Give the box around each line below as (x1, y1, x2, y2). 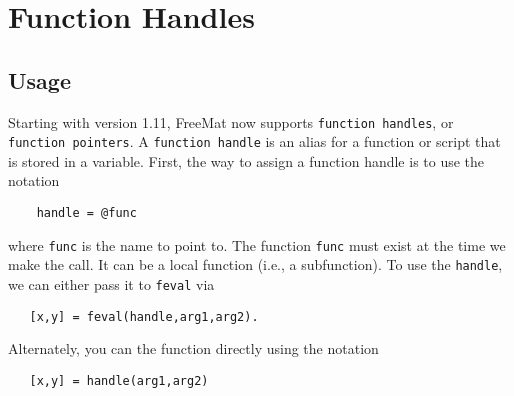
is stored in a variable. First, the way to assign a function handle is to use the (8, 150, 485, 171)
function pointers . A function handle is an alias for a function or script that (8, 131, 501, 152)
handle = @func (36, 206, 137, 221)
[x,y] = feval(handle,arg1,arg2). (29, 309, 259, 324)
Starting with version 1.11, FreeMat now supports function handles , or (8, 111, 454, 132)
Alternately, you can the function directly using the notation (8, 338, 379, 359)
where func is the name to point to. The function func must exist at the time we (8, 234, 506, 255)
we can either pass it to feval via (8, 274, 215, 295)
